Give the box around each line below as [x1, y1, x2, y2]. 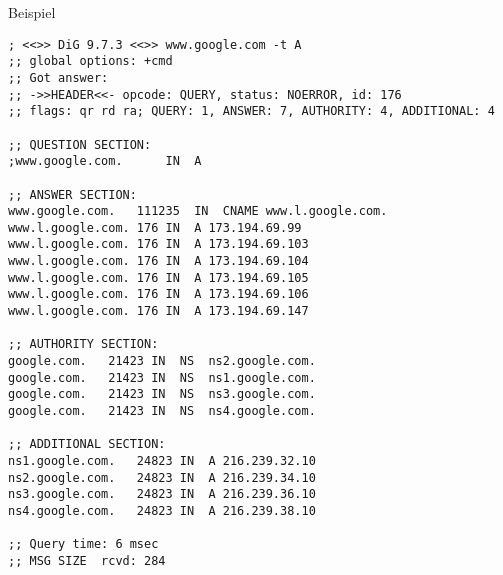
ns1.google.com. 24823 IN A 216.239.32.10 [8, 454, 316, 468]
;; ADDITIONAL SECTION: [8, 437, 166, 452]
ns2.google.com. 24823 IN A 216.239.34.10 [8, 470, 316, 485]
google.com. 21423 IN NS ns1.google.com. [8, 370, 316, 385]
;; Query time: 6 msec [8, 537, 159, 552]
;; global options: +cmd [8, 54, 173, 69]
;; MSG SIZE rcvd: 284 [8, 553, 166, 568]
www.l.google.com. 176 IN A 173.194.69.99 [8, 220, 302, 235]
